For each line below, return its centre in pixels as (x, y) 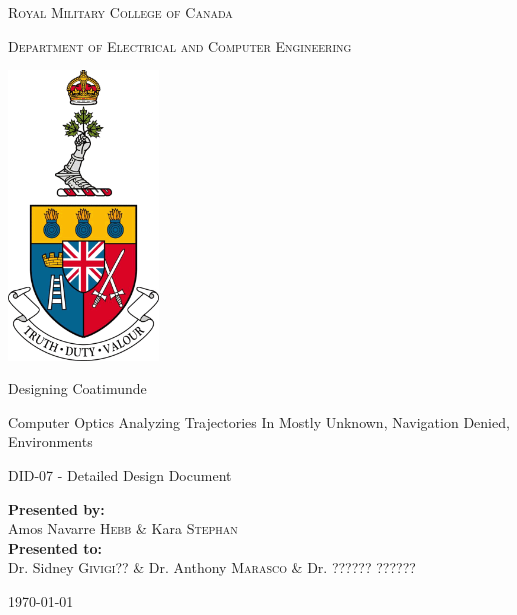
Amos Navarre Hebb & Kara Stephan (123, 528)
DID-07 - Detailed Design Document (120, 475)
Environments (50, 441)
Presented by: (56, 508)
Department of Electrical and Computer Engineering (180, 45)
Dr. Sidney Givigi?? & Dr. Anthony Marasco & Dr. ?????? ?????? (212, 567)
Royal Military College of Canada (120, 12)
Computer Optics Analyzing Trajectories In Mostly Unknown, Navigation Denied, (259, 421)
